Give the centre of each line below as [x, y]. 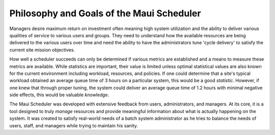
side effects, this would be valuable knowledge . [59, 95]
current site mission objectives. [42, 50]
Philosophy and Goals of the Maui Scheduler [105, 13]
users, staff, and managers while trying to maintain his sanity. [74, 125]
